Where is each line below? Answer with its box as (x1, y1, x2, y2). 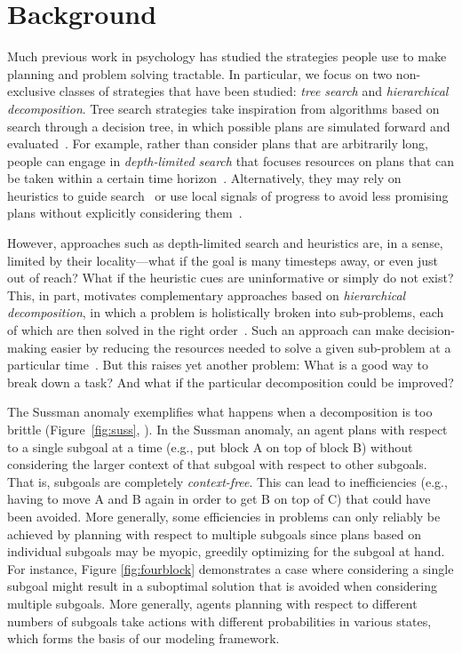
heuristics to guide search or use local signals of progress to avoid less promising (7, 186, 449, 204)
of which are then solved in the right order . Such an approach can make (7, 321, 404, 339)
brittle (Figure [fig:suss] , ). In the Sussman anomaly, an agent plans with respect (7, 420, 448, 438)
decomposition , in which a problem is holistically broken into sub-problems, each (7, 303, 444, 322)
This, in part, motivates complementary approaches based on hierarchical (7, 285, 406, 304)
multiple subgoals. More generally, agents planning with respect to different (7, 593, 418, 612)
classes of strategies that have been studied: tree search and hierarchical (59, 82, 449, 100)
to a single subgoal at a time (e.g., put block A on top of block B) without (7, 437, 413, 456)
